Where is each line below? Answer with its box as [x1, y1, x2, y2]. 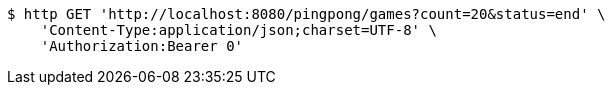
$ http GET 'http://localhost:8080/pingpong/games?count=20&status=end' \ [7, 6, 606, 22]
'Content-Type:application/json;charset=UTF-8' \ [40, 22, 437, 38]
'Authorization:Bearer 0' [40, 38, 244, 54]
